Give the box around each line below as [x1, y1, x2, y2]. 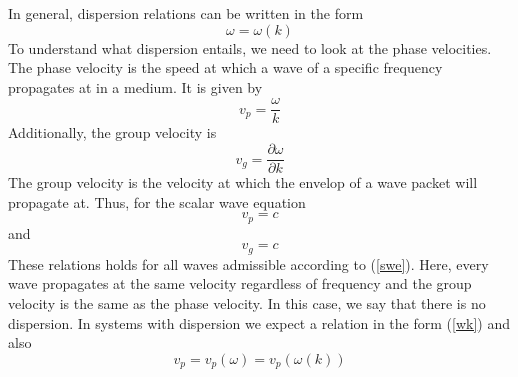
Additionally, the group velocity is [8, 122, 217, 143]
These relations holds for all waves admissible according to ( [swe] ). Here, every [8, 253, 489, 274]
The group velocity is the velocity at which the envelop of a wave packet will [8, 172, 478, 193]
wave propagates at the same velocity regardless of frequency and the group [8, 273, 472, 294]
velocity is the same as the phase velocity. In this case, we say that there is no [8, 292, 486, 313]
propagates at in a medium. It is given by [8, 76, 263, 97]
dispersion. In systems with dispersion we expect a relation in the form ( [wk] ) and [8, 312, 510, 333]
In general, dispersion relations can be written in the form [8, 3, 364, 23]
